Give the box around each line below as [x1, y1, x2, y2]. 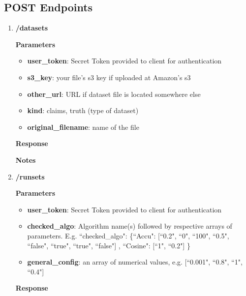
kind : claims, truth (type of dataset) [27, 105, 139, 116]
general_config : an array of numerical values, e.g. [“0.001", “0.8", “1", [27, 257, 243, 267]
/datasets [15, 23, 48, 33]
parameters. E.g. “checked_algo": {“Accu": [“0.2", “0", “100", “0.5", [27, 230, 229, 240]
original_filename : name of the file [27, 121, 139, 132]
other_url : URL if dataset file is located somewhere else [27, 89, 201, 99]
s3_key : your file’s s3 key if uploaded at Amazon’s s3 [27, 72, 191, 82]
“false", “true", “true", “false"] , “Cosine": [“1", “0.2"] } [27, 240, 190, 250]
